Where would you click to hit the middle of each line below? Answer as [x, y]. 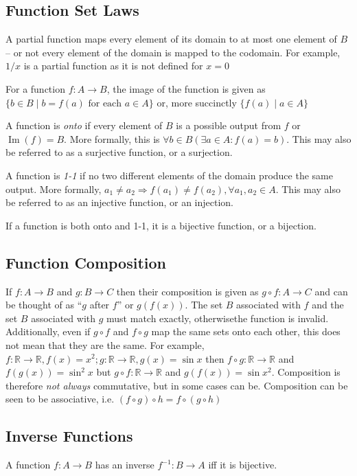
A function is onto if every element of [84, 125]
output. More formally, [54, 189]
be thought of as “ [44, 305]
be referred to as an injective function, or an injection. [119, 202]
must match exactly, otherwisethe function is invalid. [218, 318]
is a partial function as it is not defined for [113, 66]
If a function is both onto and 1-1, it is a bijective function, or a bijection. [161, 225]
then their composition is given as [187, 291]
